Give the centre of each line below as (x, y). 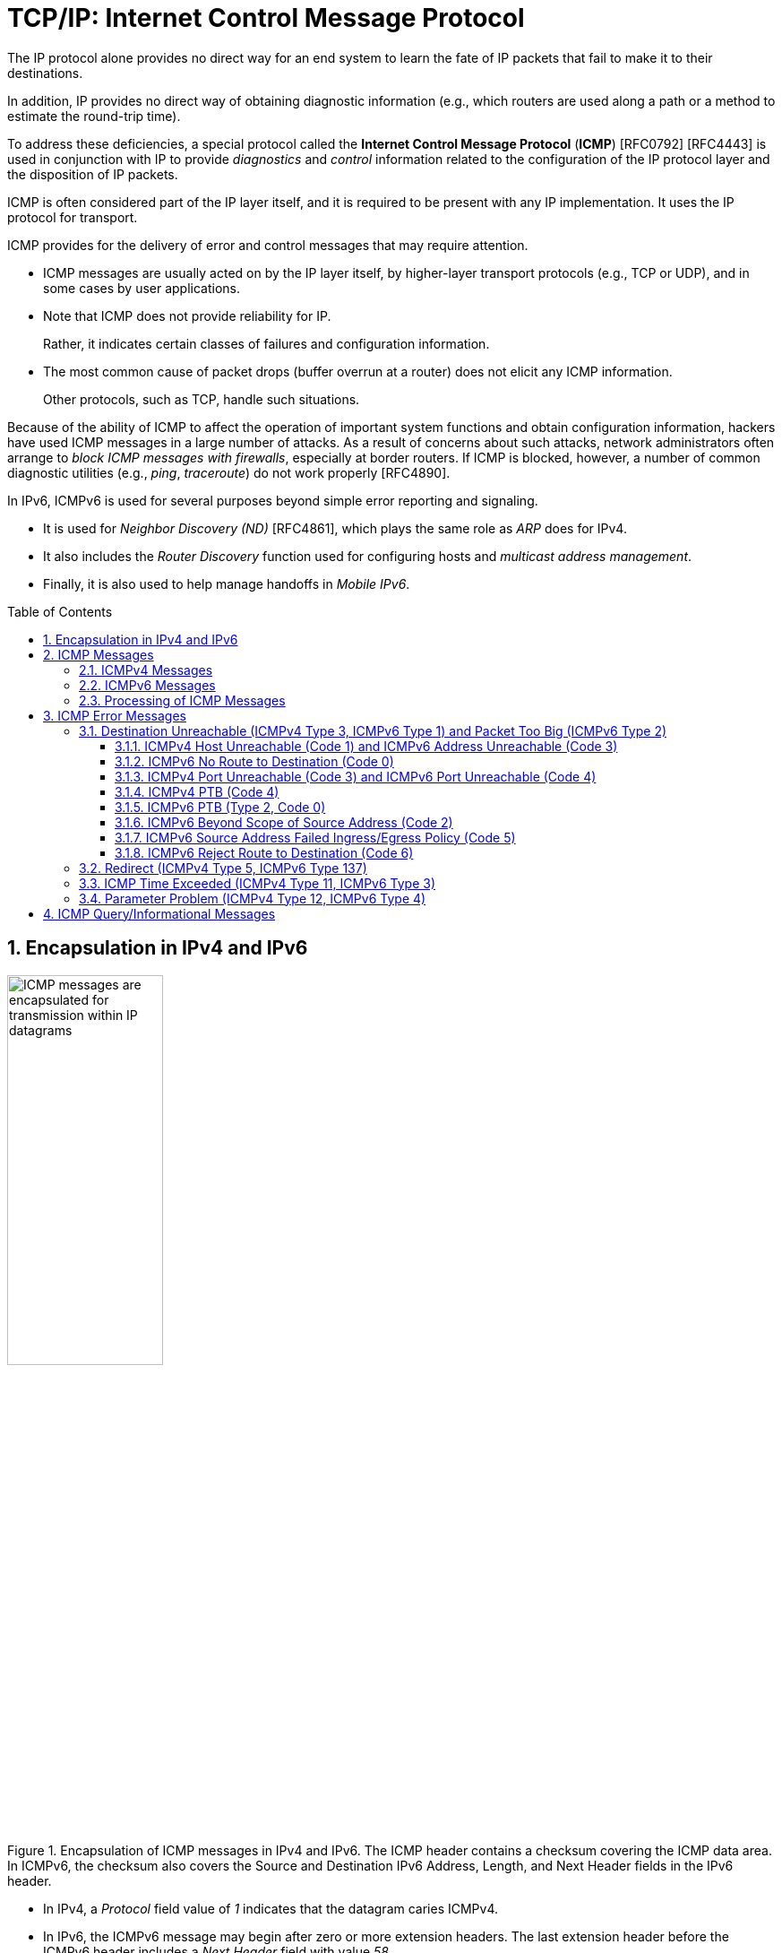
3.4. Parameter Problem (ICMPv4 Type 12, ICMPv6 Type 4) (253, 898)
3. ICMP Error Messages (115, 715)
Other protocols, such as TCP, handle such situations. (202, 399)
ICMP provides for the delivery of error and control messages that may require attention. (268, 245)
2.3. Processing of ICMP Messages (182, 700)
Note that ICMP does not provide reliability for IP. (187, 315)
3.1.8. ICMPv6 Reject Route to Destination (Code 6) (264, 852)
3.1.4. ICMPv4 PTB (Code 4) (197, 791)
